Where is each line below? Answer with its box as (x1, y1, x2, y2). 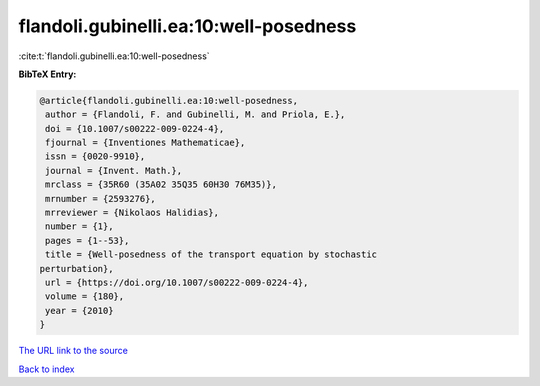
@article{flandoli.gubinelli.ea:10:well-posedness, (39, 95, 299, 106)
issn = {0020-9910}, (45, 151, 146, 162)
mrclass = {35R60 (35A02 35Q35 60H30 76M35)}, (45, 179, 277, 190)
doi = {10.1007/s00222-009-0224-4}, (45, 123, 225, 134)
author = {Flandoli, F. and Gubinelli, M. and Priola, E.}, (45, 109, 346, 120)
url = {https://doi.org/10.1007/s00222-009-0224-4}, (45, 277, 309, 288)
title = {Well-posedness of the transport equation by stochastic (45, 249, 378, 260)
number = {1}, (45, 221, 114, 232)
